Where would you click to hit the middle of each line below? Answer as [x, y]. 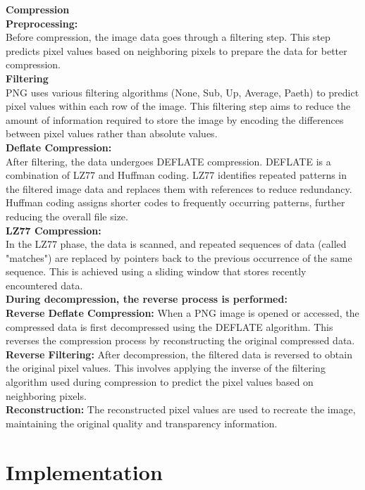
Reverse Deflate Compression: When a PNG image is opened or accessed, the [182, 313]
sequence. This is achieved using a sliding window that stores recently [156, 271]
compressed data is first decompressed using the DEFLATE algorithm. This [169, 326]
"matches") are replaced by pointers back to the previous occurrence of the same [179, 257]
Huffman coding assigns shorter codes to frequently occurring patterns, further [175, 202]
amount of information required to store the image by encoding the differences [175, 119]
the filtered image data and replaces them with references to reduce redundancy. [179, 188]
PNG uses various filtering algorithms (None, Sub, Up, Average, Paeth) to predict [182, 92]
